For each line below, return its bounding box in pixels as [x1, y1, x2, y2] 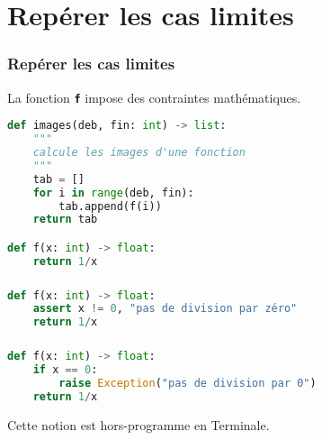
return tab [32, 213, 98, 226]
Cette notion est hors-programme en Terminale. [7, 415, 270, 434]
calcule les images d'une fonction [32, 146, 246, 159]
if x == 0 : [32, 363, 98, 376]
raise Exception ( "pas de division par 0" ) [58, 376, 317, 390]
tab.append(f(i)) [58, 199, 162, 213]
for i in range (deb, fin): [32, 186, 194, 199]
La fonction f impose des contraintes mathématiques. [7, 87, 301, 106]
